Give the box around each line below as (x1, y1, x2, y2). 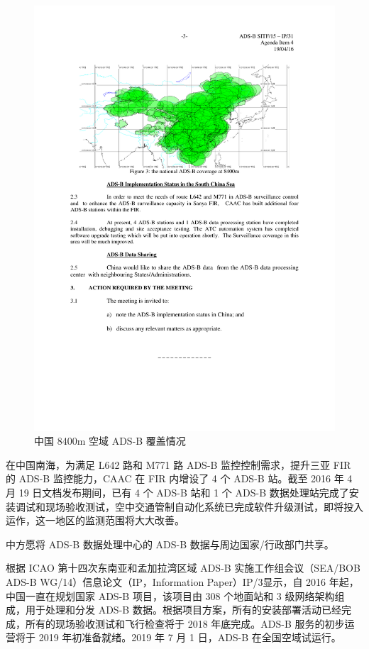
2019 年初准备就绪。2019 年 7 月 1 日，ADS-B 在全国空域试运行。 (38, 630, 341, 645)
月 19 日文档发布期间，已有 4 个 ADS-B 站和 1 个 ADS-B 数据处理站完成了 (6, 485, 349, 500)
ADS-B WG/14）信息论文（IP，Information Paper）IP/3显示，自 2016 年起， (6, 575, 359, 589)
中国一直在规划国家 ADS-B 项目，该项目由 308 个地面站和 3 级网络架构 (6, 588, 335, 603)
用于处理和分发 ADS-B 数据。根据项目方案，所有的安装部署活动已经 (25, 602, 341, 617)
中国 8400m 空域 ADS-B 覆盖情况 (34, 433, 186, 448)
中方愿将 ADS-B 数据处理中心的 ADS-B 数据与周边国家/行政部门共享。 (6, 536, 334, 551)
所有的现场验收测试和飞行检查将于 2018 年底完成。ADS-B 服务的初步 (25, 616, 345, 631)
